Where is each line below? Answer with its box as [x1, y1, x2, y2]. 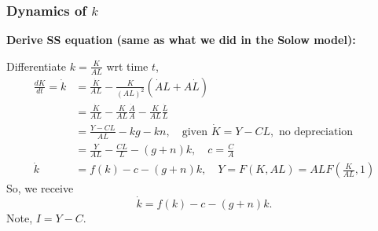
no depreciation [278, 126, 354, 137]
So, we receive [6, 180, 74, 196]
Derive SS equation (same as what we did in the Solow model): [6, 31, 356, 48]
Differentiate [6, 57, 67, 74]
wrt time [106, 57, 149, 74]
